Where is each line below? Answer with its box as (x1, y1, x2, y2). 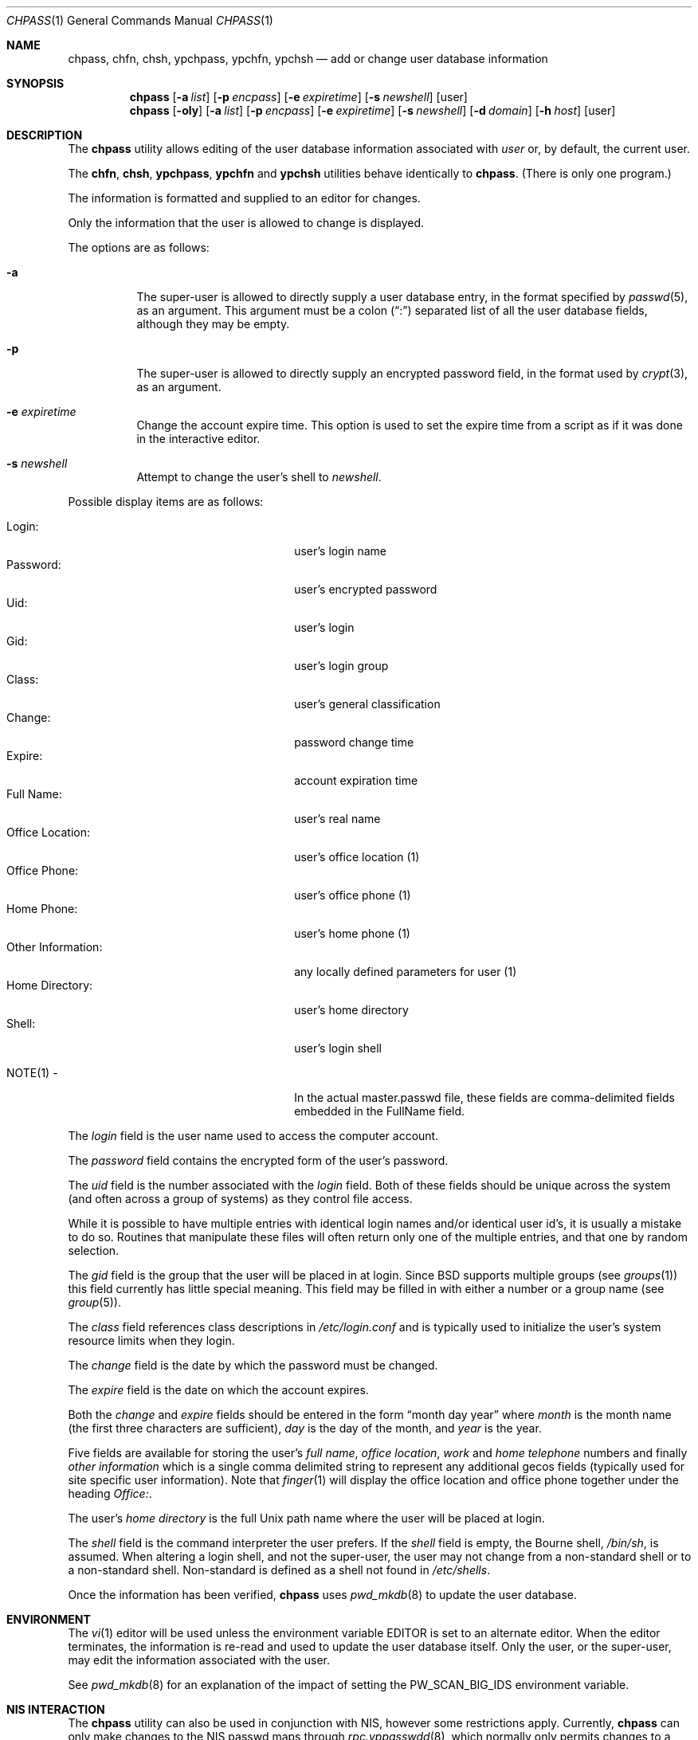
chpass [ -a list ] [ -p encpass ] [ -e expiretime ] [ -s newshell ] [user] (129, 90, 468, 104)
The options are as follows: (68, 241, 210, 254)
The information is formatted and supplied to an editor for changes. (68, 191, 421, 205)
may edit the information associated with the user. (68, 1653, 330, 1667)
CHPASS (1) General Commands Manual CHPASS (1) (6, 14, 273, 27)
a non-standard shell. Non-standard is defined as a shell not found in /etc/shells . (68, 1563, 491, 1577)
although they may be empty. (136, 317, 290, 331)
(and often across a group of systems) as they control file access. (68, 1192, 413, 1205)
